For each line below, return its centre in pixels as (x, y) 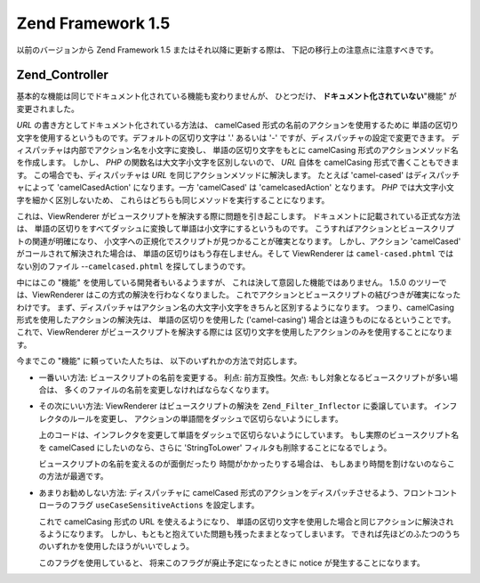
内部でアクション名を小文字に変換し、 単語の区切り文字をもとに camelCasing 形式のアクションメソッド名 (265, 150)
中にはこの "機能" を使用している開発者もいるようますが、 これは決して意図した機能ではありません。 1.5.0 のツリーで (232, 282)
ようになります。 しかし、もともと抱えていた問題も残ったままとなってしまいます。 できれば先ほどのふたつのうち (253, 533)
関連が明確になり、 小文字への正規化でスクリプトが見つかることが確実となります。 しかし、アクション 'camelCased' (246, 241)
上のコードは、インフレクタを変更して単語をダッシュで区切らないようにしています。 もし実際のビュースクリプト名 (249, 435)
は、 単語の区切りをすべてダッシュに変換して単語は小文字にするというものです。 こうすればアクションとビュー (220, 229)
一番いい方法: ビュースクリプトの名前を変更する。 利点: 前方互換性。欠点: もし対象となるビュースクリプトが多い (244, 377)
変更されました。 (48, 109)
